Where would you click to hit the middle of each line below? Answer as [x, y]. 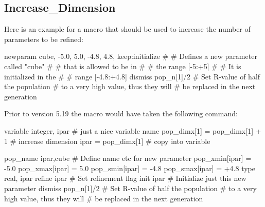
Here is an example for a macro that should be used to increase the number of [127, 29]
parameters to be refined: [44, 39]
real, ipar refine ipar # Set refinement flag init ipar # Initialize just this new [125, 178]
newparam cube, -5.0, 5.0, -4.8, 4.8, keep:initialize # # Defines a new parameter [131, 56]
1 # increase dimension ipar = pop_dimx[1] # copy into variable [107, 141]
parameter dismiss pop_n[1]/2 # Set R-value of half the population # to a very [130, 188]
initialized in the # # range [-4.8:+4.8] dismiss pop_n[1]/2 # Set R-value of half [132, 76]
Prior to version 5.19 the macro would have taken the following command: [121, 113]
